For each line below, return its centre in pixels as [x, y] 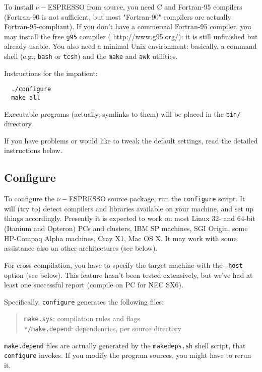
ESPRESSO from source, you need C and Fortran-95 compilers [145, 7]
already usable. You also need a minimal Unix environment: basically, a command [130, 46]
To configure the [29, 199]
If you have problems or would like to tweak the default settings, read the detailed [131, 140]
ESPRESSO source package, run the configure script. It [157, 199]
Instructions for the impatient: [51, 73]
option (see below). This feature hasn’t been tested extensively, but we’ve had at [128, 275]
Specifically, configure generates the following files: [84, 301]
